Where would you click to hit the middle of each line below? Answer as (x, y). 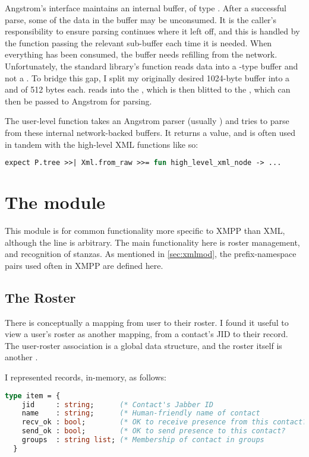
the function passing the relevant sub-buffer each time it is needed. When (138, 42)
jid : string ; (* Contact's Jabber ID (117, 404)
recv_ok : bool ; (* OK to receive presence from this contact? (164, 422)
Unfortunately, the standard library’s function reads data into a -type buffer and (152, 66)
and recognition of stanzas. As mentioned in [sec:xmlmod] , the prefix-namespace (151, 254)
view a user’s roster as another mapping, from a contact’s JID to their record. (146, 334)
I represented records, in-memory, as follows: (86, 377)
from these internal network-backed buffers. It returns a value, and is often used (150, 132)
